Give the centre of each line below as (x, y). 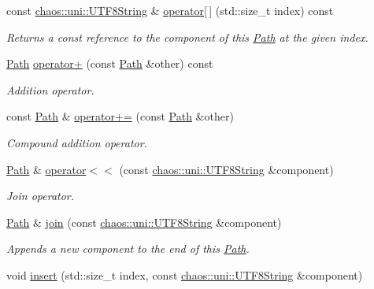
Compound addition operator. (77, 142)
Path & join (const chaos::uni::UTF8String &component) (144, 222)
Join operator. (41, 196)
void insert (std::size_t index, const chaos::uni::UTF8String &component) (185, 274)
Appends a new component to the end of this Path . (128, 248)
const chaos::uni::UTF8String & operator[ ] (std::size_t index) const (170, 10)
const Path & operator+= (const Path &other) (120, 116)
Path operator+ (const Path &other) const (110, 63)
